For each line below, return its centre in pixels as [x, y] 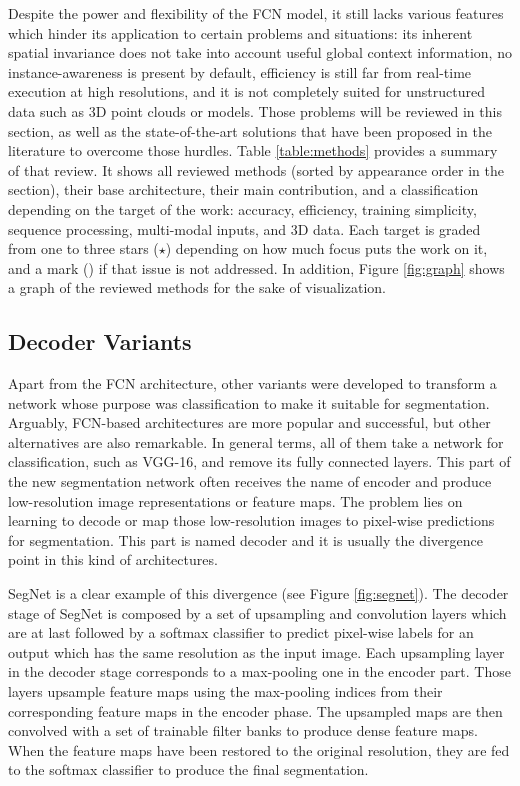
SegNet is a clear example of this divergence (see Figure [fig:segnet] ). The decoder [258, 593]
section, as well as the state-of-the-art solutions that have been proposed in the [250, 130]
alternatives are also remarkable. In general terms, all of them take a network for [256, 441]
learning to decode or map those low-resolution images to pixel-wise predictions [251, 520]
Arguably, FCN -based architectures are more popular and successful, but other [249, 422]
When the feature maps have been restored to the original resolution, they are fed [259, 749]
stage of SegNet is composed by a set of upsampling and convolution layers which [257, 612]
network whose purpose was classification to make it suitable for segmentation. [249, 402]
